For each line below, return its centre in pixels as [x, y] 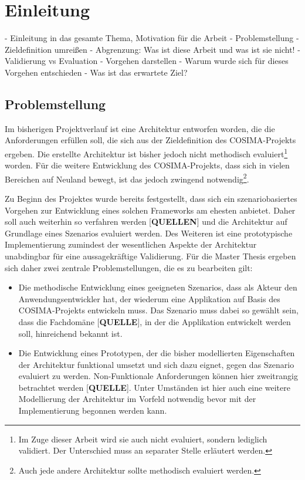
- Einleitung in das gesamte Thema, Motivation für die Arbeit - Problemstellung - [152, 38]
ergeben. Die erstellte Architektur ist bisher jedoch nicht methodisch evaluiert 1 [146, 153]
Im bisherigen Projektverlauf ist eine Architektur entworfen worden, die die [140, 128]
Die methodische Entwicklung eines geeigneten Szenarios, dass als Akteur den [158, 287]
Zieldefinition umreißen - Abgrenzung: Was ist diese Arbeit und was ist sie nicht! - [152, 49]
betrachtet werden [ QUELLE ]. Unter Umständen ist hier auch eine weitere [154, 387]
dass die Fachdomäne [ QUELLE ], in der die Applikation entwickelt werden [155, 321]
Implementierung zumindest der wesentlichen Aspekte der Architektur [131, 244]
